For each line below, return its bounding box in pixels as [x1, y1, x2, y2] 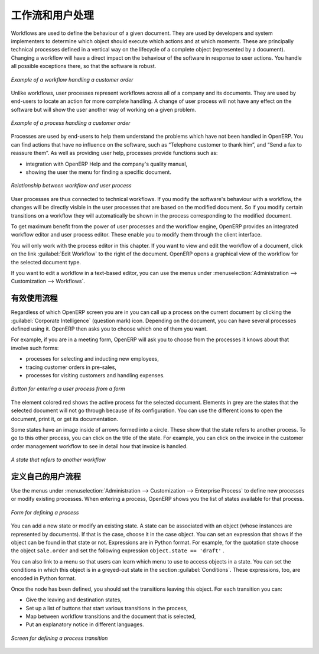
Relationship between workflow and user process [11, 182, 132, 189]
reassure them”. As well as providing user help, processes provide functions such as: [11, 150, 218, 157]
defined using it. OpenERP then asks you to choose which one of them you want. [11, 325, 208, 332]
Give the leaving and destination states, [25, 596, 122, 603]
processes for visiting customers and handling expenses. [25, 371, 165, 378]
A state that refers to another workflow [11, 456, 106, 464]
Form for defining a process [11, 509, 79, 516]
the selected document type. [11, 258, 82, 266]
